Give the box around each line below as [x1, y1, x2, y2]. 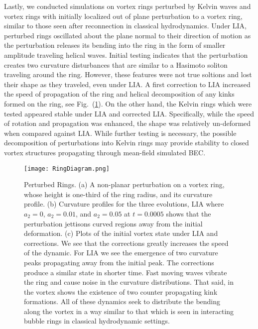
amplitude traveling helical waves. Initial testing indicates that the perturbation [4, 49, 248, 60]
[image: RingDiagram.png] [24, 165, 110, 172]
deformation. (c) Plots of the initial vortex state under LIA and [24, 228, 218, 238]
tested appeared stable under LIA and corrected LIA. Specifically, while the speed [4, 108, 255, 118]
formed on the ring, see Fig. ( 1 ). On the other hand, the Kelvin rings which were [4, 98, 252, 109]
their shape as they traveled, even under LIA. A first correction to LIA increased [4, 79, 251, 89]
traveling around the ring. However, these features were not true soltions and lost [4, 69, 252, 80]
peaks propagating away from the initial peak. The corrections [24, 257, 214, 267]
